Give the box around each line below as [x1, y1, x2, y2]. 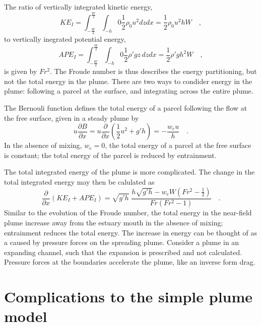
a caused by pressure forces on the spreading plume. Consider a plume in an [4, 237, 239, 248]
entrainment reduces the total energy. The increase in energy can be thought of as [4, 227, 257, 237]
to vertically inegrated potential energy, [4, 34, 126, 44]
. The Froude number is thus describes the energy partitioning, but [50, 66, 257, 76]
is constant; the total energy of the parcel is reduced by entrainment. [4, 149, 217, 160]
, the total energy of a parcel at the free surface [105, 140, 251, 150]
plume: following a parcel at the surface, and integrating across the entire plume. [4, 86, 253, 96]
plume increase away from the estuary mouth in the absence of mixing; [4, 217, 223, 228]
